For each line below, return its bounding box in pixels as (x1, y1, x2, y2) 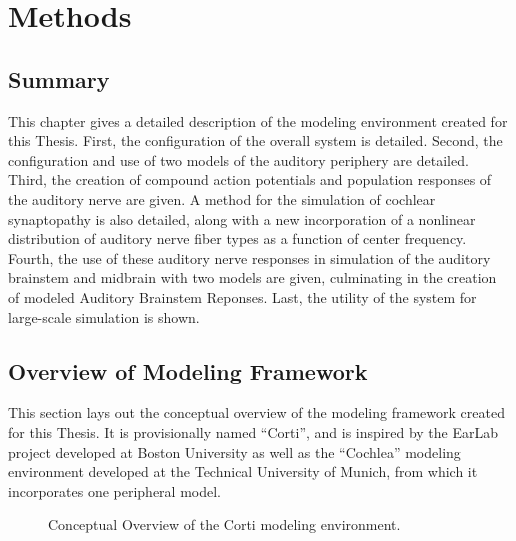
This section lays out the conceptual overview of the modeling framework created (8, 402, 505, 423)
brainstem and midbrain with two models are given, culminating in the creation (8, 267, 497, 288)
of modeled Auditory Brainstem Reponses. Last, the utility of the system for (8, 286, 477, 307)
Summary (8, 63, 110, 94)
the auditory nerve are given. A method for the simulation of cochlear (8, 188, 436, 209)
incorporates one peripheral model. (8, 480, 221, 501)
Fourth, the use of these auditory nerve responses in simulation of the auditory (8, 247, 491, 268)
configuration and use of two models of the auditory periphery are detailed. (8, 149, 469, 170)
